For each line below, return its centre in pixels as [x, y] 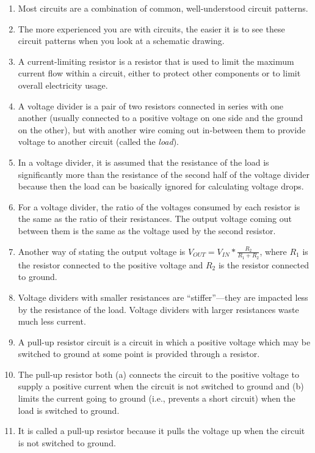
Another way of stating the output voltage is [102, 251]
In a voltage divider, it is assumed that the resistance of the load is [143, 162]
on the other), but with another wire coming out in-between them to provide [162, 129]
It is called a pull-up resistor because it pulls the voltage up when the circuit [161, 431]
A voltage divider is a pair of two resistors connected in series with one [151, 105]
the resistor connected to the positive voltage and [110, 264]
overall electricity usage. [63, 85]
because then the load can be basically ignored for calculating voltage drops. [161, 186]
